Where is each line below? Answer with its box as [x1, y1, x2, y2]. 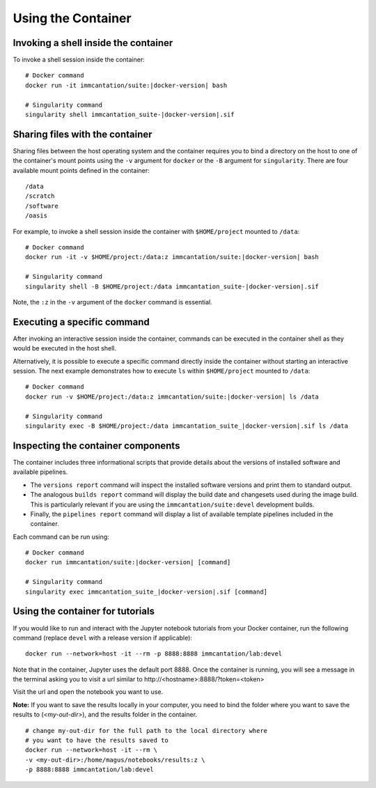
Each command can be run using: [13, 532, 109, 541]
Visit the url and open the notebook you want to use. [13, 688, 164, 696]
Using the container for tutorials [13, 605, 155, 617]
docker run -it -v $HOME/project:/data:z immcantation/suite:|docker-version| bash [25, 253, 320, 261]
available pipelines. [13, 468, 68, 477]
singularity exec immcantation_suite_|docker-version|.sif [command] [25, 587, 268, 596]
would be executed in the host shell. [13, 344, 116, 353]
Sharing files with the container [13, 128, 152, 140]
